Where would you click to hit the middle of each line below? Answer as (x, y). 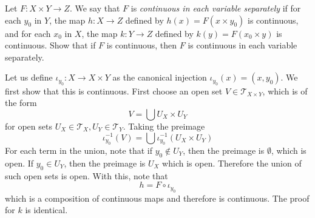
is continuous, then (142, 45)
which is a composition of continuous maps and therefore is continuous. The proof (157, 198)
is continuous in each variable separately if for (216, 8)
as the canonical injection (160, 77)
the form (21, 103)
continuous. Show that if (50, 45)
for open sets (29, 126)
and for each (28, 33)
